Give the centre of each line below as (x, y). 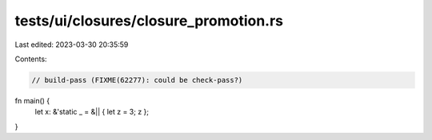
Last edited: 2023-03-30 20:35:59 (72, 45)
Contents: (31, 59)
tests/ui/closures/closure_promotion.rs (149, 21)
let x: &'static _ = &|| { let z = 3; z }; (92, 112)
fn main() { (32, 100)
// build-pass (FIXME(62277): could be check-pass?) (137, 80)
